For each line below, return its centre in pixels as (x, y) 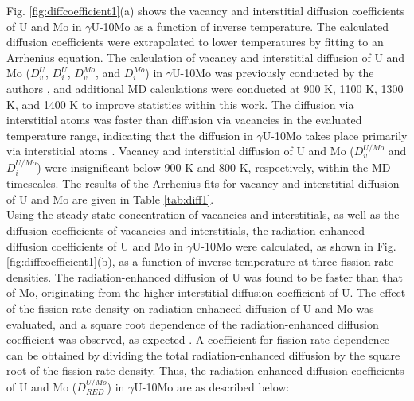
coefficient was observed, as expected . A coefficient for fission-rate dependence (198, 339)
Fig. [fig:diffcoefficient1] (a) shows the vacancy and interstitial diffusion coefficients (206, 10)
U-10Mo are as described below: (212, 386)
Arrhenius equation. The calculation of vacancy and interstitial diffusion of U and (206, 57)
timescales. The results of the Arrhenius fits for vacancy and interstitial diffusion (203, 183)
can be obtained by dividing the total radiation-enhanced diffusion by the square (203, 354)
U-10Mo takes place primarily (335, 135)
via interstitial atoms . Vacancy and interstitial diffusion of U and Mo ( (180, 151)
